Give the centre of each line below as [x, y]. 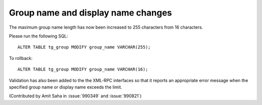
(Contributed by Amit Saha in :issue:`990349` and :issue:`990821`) [75, 96]
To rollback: [21, 58]
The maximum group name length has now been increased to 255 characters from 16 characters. [106, 27]
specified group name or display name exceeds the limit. [65, 87]
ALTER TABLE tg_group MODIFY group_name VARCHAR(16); [83, 70]
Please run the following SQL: [39, 36]
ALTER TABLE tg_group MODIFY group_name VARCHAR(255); [84, 47]
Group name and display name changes [90, 13]
